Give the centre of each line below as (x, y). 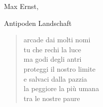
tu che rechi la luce (52, 49)
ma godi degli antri (52, 59)
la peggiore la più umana (61, 88)
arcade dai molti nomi (57, 40)
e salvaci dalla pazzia (55, 78)
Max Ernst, (21, 6)
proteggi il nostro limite (59, 68)
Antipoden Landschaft (38, 23)
